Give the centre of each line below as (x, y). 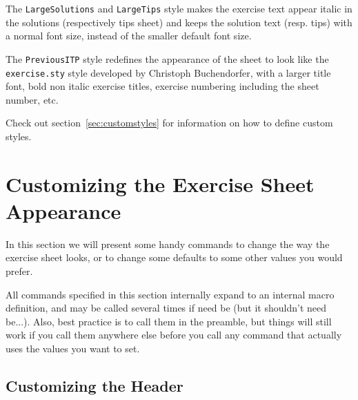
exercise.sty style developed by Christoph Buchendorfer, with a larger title (168, 72)
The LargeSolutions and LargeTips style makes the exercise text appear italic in (179, 8)
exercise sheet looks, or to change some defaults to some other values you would (174, 257)
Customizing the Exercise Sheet (160, 183)
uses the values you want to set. (73, 348)
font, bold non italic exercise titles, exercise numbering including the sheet (162, 86)
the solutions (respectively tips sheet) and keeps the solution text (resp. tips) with (179, 22)
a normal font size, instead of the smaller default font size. (129, 36)
